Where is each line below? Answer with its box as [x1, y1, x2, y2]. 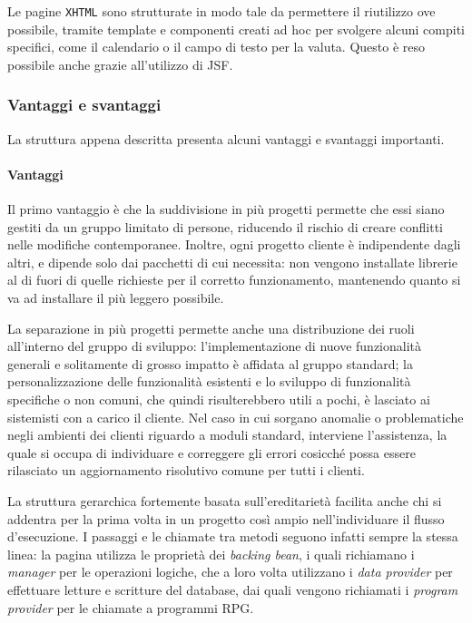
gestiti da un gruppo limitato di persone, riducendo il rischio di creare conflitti [7, 217, 444, 236]
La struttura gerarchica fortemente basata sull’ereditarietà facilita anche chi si [7, 491, 442, 510]
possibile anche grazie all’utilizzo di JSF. [7, 54, 233, 73]
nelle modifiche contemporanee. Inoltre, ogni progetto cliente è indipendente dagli [7, 235, 461, 254]
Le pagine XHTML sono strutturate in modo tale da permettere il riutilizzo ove [7, 2, 436, 20]
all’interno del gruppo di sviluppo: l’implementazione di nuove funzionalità [7, 336, 422, 355]
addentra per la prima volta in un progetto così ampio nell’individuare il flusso [7, 509, 445, 528]
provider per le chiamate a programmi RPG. [7, 598, 254, 617]
